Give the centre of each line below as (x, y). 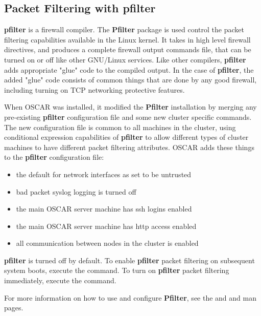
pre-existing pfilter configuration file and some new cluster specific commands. (128, 117)
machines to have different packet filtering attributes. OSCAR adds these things (129, 147)
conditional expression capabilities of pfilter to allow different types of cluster (126, 137)
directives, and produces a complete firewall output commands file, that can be (128, 49)
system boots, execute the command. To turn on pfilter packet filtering (117, 270)
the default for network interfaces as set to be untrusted (104, 174)
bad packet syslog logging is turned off (76, 191)
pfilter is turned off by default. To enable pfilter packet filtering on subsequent (129, 260)
